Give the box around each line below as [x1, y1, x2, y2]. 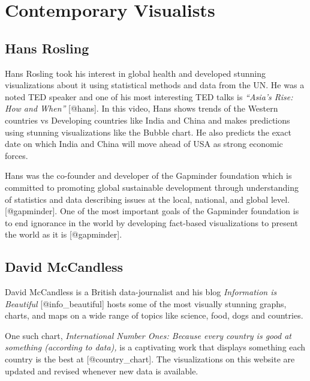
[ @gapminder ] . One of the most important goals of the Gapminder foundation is [5, 205, 299, 217]
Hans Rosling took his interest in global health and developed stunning [5, 67, 266, 79]
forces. [5, 149, 28, 161]
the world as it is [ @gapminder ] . [5, 228, 122, 241]
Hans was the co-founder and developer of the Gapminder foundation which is [5, 169, 292, 182]
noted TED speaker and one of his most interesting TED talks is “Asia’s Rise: [5, 90, 293, 103]
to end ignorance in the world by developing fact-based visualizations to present [5, 216, 298, 229]
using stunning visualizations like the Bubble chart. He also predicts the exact [5, 125, 291, 138]
